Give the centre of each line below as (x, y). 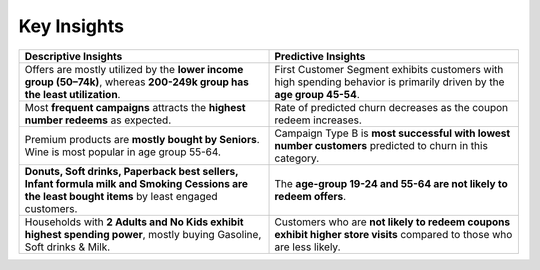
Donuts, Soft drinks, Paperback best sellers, (131, 171)
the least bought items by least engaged (121, 196)
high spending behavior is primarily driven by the (389, 82)
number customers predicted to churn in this (381, 145)
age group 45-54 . (317, 94)
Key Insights (71, 26)
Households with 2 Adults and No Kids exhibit (134, 222)
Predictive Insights (320, 56)
